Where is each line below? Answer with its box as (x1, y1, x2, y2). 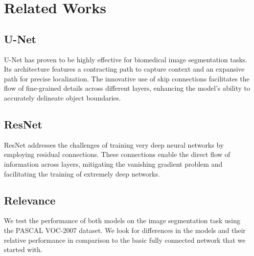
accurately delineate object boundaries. (4, 92, 121, 102)
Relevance (4, 192, 56, 207)
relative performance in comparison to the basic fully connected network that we (4, 234, 246, 245)
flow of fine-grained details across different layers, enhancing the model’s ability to (4, 83, 250, 93)
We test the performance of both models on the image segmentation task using (4, 215, 241, 226)
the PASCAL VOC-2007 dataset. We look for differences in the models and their (4, 225, 246, 235)
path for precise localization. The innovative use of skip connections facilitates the (4, 73, 250, 83)
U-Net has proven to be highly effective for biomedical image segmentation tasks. (4, 54, 247, 64)
